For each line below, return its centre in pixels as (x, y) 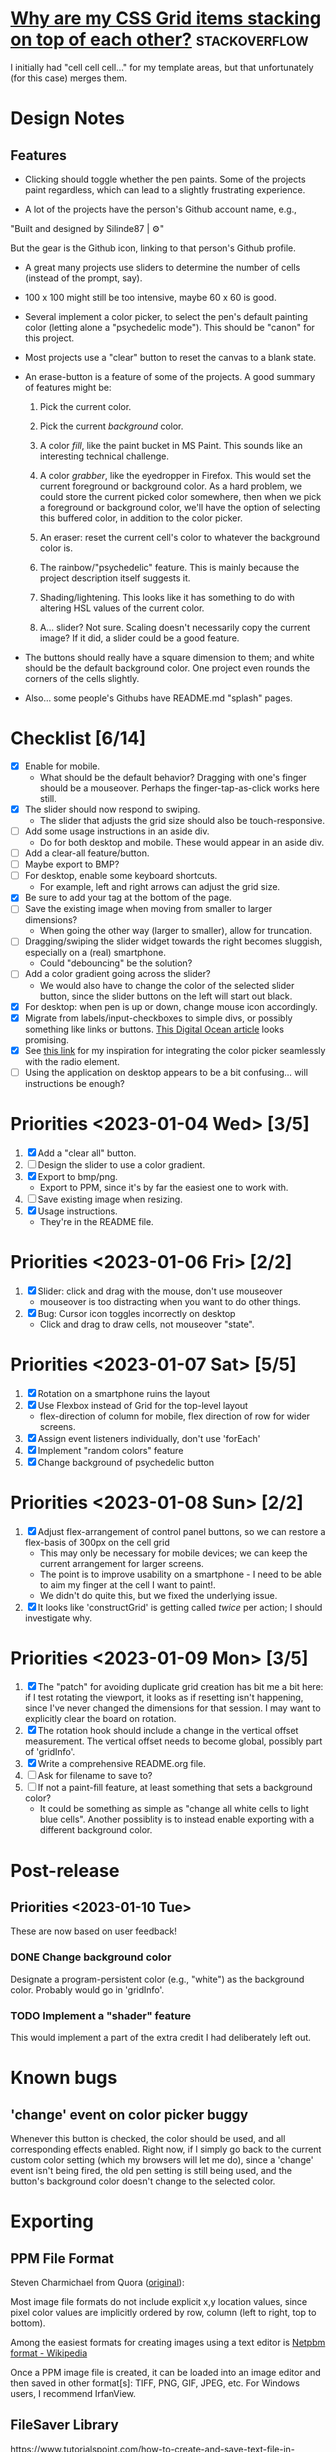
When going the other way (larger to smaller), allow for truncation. (176, 931)
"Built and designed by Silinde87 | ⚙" (87, 228)
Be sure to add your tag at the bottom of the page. (128, 898)
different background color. (96, 1830)
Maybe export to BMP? (72, 864)
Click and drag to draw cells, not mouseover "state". (147, 1324)
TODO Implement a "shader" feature (101, 2015)
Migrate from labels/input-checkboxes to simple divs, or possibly (158, 1018)
